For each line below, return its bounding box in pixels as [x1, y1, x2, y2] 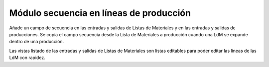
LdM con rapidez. [9, 55, 46, 61]
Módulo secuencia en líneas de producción [9, 7, 191, 18]
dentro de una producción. [9, 39, 64, 45]
